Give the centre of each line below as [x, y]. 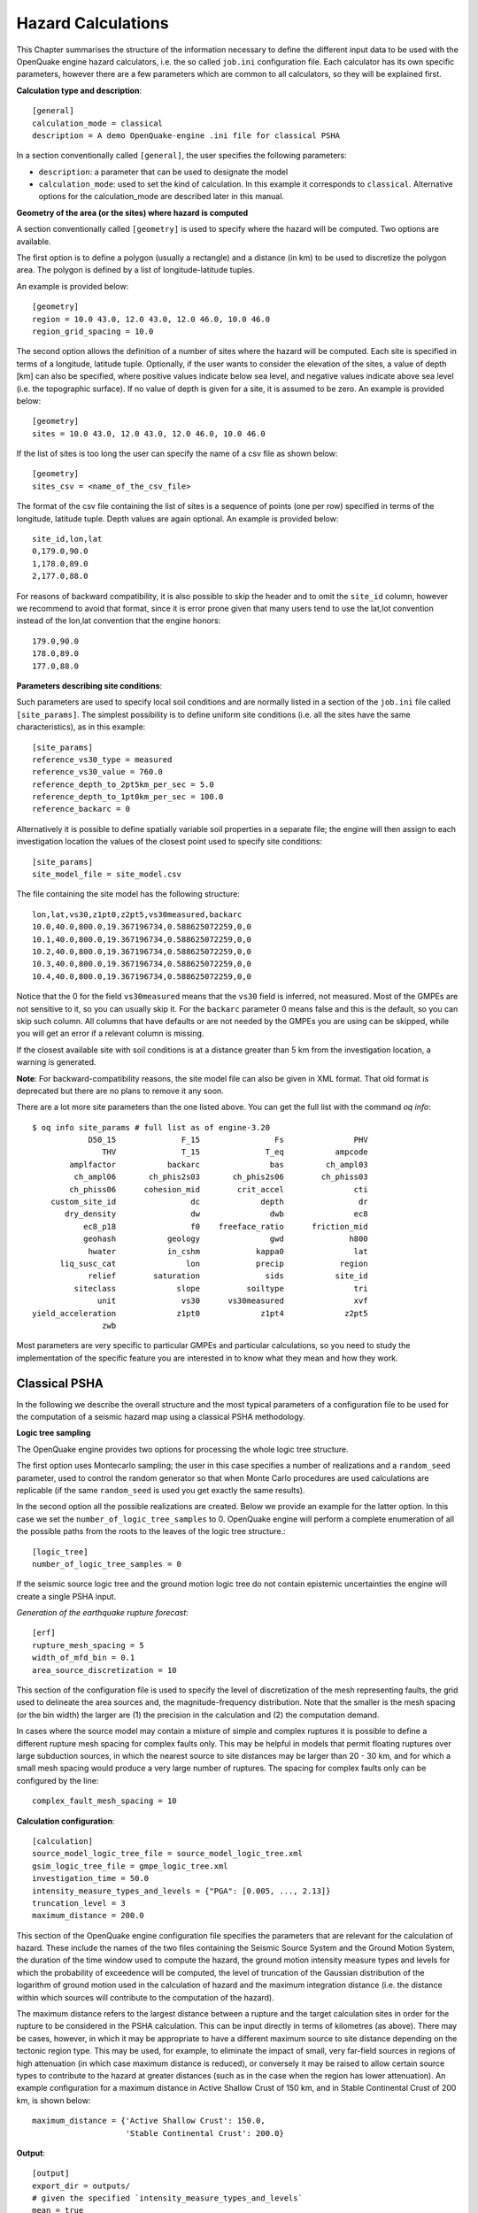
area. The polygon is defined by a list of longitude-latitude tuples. [135, 270]
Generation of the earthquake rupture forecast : [103, 1613]
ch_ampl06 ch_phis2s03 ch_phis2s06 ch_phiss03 [221, 1177]
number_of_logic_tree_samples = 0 [107, 1564]
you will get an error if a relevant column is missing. [110, 1033]
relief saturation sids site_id [228, 1276]
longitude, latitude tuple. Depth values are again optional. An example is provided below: [177, 519]
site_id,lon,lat [67, 539]
